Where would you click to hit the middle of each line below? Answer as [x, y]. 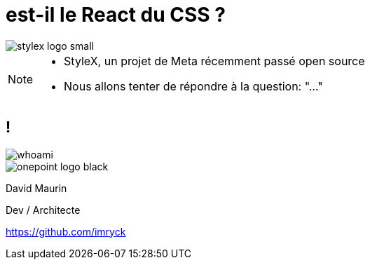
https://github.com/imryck [66, 231]
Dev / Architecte [43, 210]
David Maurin [36, 188]
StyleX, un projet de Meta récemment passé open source [214, 61]
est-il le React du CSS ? [116, 15]
